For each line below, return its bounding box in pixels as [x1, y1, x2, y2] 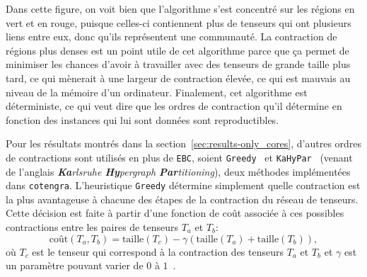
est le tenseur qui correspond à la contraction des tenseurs [32, 244, 284, 259]
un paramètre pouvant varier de [6, 258, 144, 273]
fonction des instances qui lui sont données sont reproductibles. [6, 112, 279, 127]
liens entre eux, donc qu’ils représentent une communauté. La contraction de [6, 29, 337, 44]
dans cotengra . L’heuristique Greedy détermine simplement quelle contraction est [6, 178, 361, 193]
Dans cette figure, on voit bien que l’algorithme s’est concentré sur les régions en [6, 1, 355, 16]
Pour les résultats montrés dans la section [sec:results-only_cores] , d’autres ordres [6, 136, 362, 151]
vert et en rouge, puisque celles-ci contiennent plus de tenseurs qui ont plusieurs [6, 15, 351, 30]
